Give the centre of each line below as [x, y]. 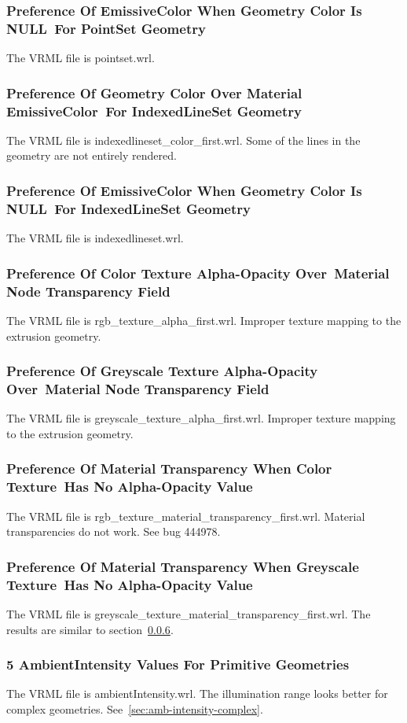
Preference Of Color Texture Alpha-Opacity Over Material [198, 273]
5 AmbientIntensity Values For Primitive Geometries [178, 664]
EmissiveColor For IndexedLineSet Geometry [154, 111]
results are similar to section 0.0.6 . [90, 629]
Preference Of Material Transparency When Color [169, 468]
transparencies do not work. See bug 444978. [114, 531]
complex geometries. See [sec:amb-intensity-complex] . [135, 708]
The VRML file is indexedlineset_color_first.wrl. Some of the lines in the [183, 140]
